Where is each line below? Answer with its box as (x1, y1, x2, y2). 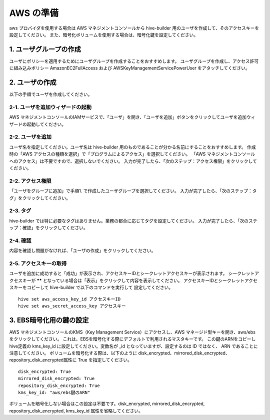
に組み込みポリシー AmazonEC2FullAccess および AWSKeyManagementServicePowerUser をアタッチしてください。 (9, 65, 250, 71)
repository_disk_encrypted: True (18, 382, 100, 388)
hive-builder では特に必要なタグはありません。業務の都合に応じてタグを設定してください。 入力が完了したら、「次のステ (9, 217, 257, 223)
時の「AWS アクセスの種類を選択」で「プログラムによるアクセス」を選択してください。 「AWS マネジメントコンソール (9, 151, 255, 157)
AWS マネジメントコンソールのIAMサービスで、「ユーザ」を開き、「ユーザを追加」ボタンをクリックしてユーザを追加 (9, 114, 247, 120)
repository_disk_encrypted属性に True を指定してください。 (9, 357, 132, 363)
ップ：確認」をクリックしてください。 (9, 225, 88, 231)
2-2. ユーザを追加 (9, 133, 52, 140)
